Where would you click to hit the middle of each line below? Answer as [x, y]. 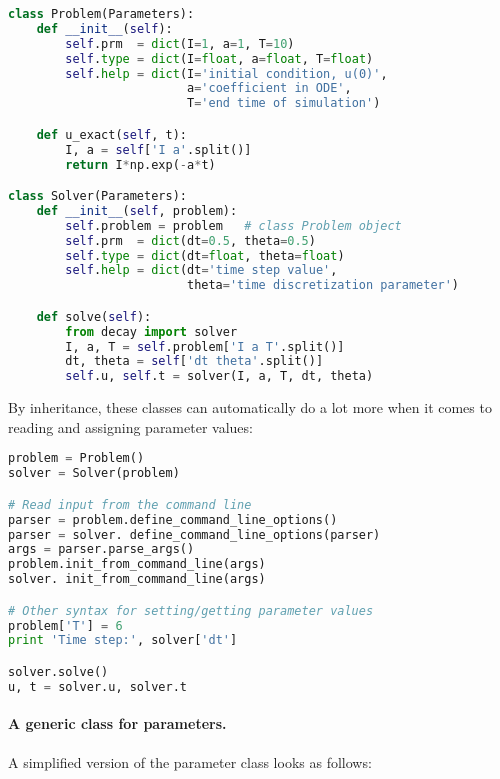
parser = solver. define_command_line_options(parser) [194, 534]
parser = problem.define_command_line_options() [173, 519]
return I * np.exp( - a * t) [140, 164]
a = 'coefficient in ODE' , [269, 88]
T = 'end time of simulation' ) [283, 103]
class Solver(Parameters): [97, 196]
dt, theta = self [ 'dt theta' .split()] [194, 361]
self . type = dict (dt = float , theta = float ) [205, 255]
